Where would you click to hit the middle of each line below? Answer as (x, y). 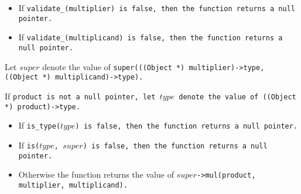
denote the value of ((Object (237, 97)
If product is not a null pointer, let (80, 96)
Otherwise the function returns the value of (96, 174)
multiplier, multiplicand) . (73, 185)
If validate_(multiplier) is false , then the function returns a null (157, 8)
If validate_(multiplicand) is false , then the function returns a (150, 37)
